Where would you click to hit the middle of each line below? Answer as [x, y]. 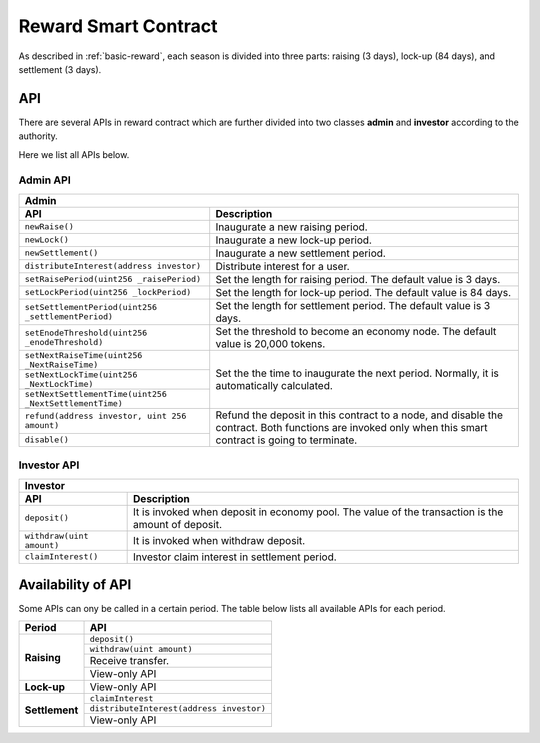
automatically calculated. [274, 385]
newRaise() [49, 226]
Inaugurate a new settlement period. [301, 253]
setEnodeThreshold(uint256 [86, 332]
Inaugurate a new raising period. [292, 227]
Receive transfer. [129, 661]
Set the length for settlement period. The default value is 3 [353, 305]
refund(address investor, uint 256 [105, 416]
